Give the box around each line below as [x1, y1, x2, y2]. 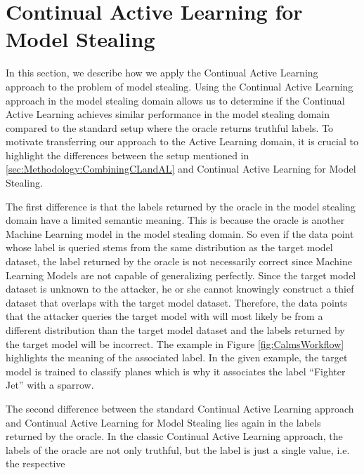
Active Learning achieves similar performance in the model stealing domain [6, 107, 330, 121]
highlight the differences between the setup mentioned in [6, 147, 249, 162]
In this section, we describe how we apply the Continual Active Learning [6, 65, 318, 80]
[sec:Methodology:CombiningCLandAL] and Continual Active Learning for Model [6, 161, 356, 176]
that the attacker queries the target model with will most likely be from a [6, 309, 323, 323]
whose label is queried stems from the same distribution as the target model [6, 240, 333, 255]
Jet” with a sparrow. [6, 377, 94, 392]
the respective [6, 456, 65, 471]
